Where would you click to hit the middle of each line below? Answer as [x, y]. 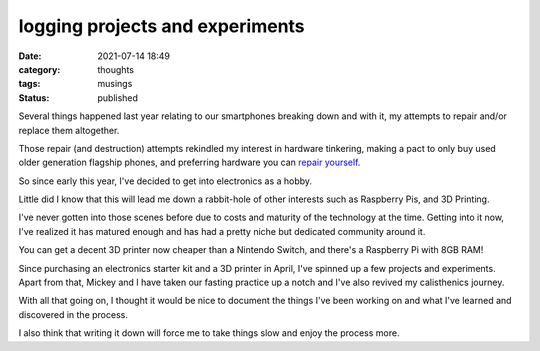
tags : [29, 84]
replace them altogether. [69, 130]
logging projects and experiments [161, 26]
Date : [30, 56]
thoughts [116, 69]
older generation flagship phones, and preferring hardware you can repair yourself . [189, 162]
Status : [34, 97]
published [118, 97]
